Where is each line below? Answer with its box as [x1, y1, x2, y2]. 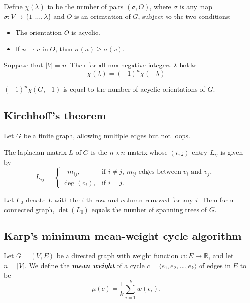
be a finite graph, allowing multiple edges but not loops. [23, 131, 190, 141]
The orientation [15, 27, 62, 37]
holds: [179, 60, 197, 70]
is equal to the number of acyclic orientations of [63, 84, 205, 94]
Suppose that [4, 60, 43, 70]
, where [150, 1, 171, 11]
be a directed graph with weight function [56, 251, 179, 261]
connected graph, [4, 204, 55, 214]
